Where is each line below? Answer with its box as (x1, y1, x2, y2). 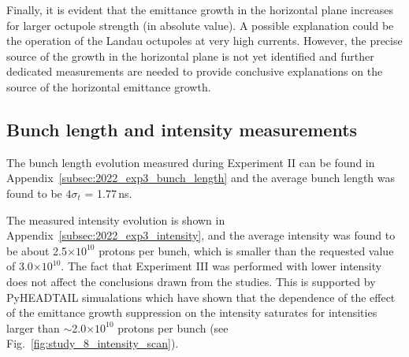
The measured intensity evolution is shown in (6, 211, 225, 228)
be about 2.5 (6, 242, 68, 258)
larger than (6, 319, 60, 336)
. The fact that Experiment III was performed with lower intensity (61, 258, 382, 274)
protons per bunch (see (117, 319, 229, 336)
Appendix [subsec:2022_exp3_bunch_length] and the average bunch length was (6, 169, 396, 186)
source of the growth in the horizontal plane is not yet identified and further (6, 47, 374, 64)
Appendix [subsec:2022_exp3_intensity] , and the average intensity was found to (6, 227, 396, 244)
